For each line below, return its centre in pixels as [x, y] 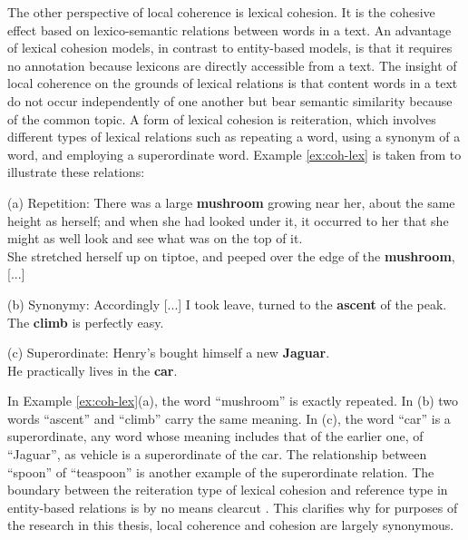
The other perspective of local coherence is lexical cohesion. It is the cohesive [221, 12]
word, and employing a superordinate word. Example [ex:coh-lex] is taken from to [234, 154]
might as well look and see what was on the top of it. [155, 238]
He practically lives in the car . [93, 370]
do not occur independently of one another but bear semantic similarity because [230, 100]
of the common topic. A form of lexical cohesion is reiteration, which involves [222, 118]
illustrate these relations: [76, 172]
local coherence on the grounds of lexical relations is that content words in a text [233, 83]
